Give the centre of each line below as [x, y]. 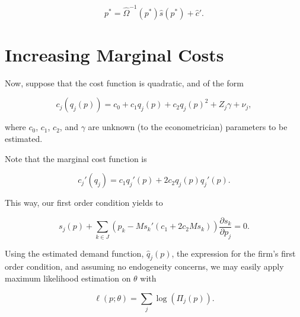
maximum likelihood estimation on [68, 278]
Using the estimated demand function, [74, 253]
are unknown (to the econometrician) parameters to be [188, 127]
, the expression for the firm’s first [234, 253]
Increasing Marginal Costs [114, 54]
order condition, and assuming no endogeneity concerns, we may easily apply [144, 266]
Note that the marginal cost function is [76, 158]
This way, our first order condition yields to [84, 203]
